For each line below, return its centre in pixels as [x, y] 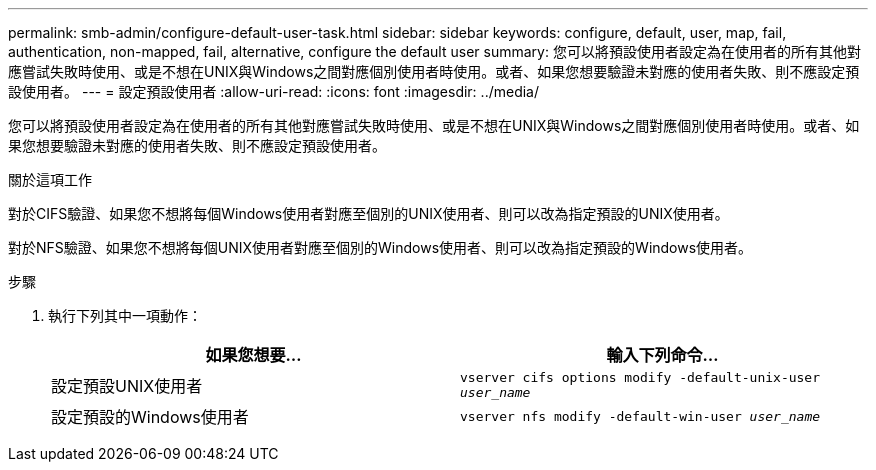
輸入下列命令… [662, 355]
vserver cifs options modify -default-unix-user [640, 377]
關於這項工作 [50, 179]
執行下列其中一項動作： [125, 315]
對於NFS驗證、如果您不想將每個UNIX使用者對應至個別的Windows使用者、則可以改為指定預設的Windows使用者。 [380, 247]
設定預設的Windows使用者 [150, 417]
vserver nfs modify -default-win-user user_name [640, 416]
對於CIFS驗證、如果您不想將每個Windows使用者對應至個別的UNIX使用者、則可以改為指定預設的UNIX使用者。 [368, 213]
